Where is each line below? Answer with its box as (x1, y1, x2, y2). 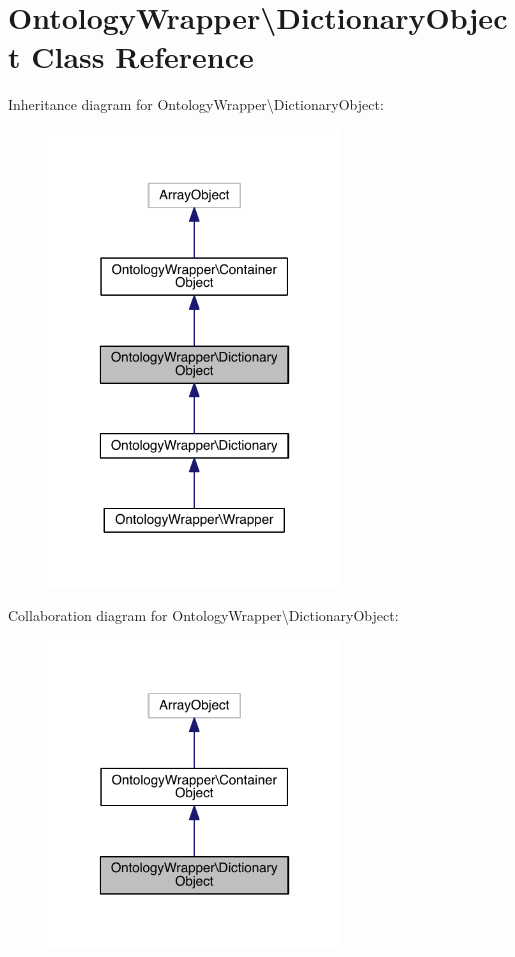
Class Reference (31, 36, 254, 77)
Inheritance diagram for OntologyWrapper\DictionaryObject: (8, 94, 384, 115)
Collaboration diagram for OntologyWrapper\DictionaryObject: (8, 604, 399, 625)
